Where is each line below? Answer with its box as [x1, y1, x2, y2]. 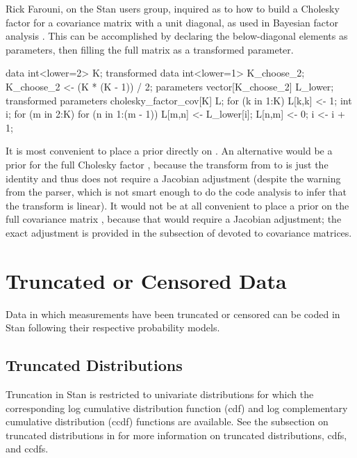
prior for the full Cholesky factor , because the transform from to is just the [6, 157, 329, 171]
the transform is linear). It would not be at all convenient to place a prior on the [6, 198, 349, 212]
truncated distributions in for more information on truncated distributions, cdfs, [6, 427, 347, 442]
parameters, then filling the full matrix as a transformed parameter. [6, 42, 294, 56]
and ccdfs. [6, 441, 49, 456]
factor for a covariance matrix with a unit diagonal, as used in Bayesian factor [6, 15, 338, 29]
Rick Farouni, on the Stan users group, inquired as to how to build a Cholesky [6, 1, 340, 15]
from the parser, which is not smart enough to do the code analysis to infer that [6, 184, 347, 199]
